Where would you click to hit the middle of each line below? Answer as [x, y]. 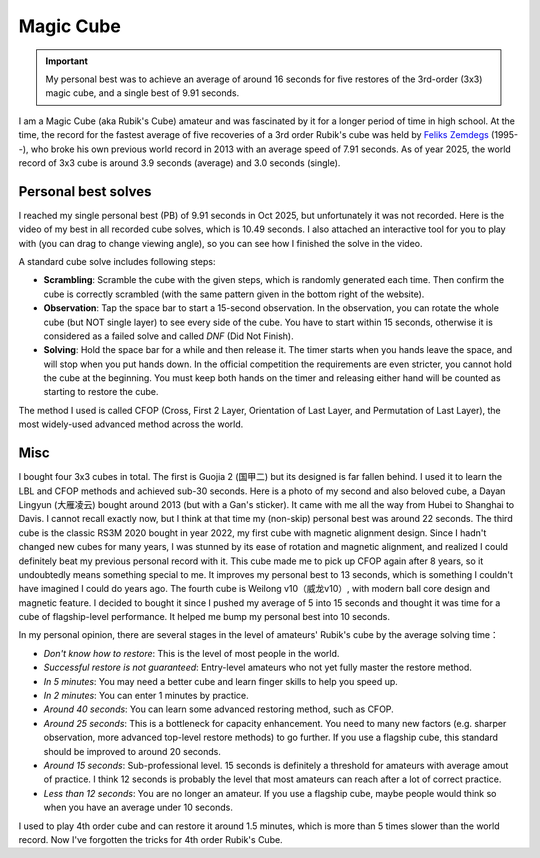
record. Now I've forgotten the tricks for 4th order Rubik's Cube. [151, 839]
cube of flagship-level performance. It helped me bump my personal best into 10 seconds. [204, 617]
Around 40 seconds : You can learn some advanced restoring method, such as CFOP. [218, 709]
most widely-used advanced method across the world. [131, 424]
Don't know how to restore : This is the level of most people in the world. [191, 653]
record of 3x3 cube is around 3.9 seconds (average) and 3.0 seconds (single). [179, 162]
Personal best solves [85, 191]
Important [67, 61]
